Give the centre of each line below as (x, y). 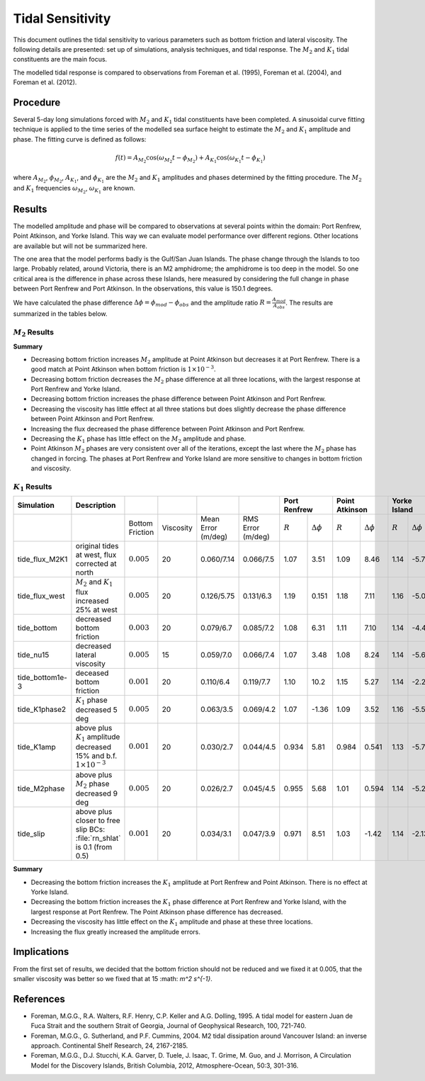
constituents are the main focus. (60, 60)
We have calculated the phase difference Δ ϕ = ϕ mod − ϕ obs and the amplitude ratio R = (142, 303)
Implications (41, 952)
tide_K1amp (36, 747)
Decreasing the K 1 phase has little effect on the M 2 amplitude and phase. (138, 439)
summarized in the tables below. (60, 314)
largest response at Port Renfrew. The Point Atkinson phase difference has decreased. (157, 912)
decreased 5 (97, 710)
